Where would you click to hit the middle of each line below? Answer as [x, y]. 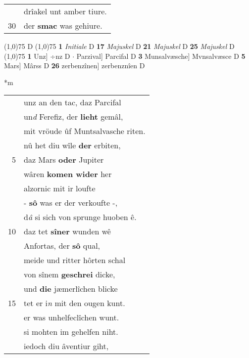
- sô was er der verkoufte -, [71, 203]
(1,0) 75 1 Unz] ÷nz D [37, 56]
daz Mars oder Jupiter [64, 160]
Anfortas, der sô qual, [62, 246]
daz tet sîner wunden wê [67, 231]
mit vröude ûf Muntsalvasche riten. [85, 131]
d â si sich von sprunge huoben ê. [80, 217]
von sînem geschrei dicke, [70, 274]
